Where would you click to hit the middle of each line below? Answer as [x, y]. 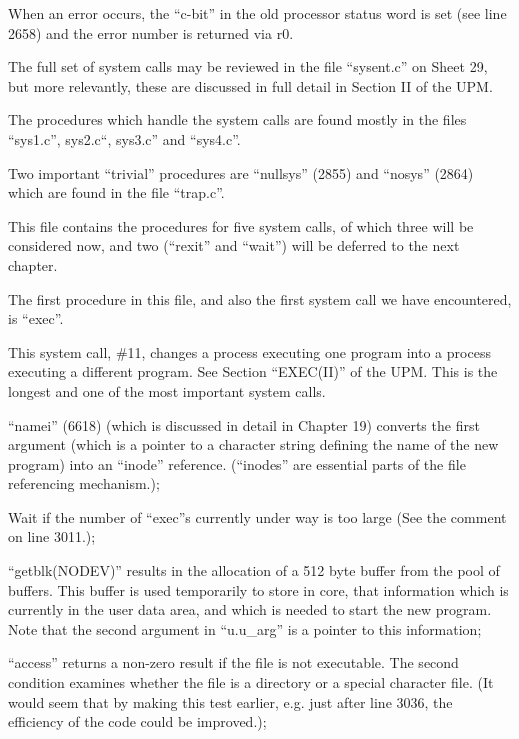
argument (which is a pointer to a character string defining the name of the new [253, 444]
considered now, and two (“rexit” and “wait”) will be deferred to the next [234, 245]
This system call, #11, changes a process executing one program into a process [249, 351]
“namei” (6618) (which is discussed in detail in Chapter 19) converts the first [244, 424]
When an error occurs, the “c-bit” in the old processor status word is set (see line [257, 13]
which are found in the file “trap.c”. [116, 192]
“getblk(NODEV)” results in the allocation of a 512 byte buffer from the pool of [254, 570]
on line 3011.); [52, 536]
